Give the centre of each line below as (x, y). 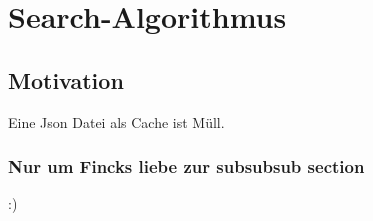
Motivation (66, 79)
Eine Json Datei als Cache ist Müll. (116, 121)
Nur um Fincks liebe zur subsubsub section (186, 166)
